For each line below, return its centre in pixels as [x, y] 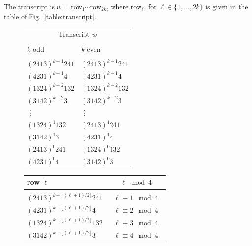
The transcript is [29, 6]
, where [117, 6]
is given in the [227, 6]
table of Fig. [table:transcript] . [50, 16]
